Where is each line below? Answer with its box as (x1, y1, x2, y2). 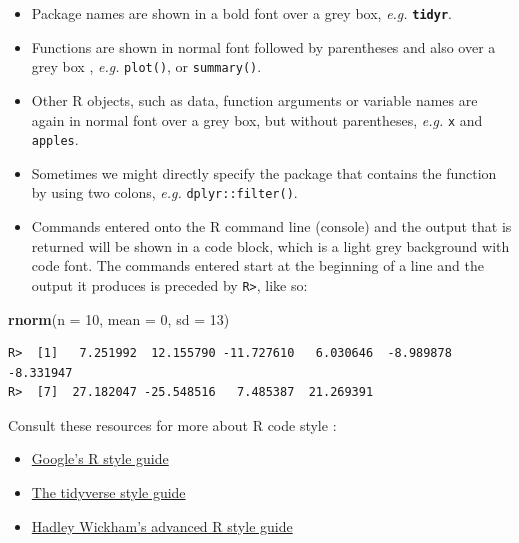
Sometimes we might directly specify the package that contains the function (31, 162, 497, 183)
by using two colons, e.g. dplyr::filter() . (31, 182, 298, 203)
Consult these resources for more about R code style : (8, 414, 337, 435)
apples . (31, 129, 79, 150)
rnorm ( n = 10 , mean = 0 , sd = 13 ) (8, 308, 230, 329)
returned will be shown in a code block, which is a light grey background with (31, 235, 510, 256)
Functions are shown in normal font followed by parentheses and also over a (31, 36, 496, 57)
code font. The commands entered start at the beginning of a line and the (31, 255, 484, 276)
